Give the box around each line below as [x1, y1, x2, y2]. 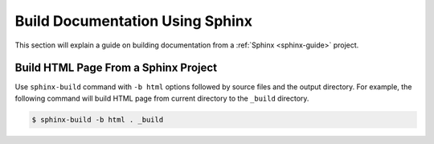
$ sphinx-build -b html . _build [31, 115, 164, 124]
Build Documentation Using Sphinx [14, 12, 253, 30]
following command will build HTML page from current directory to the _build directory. [14, 93, 309, 103]
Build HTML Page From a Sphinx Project [14, 61, 217, 75]
